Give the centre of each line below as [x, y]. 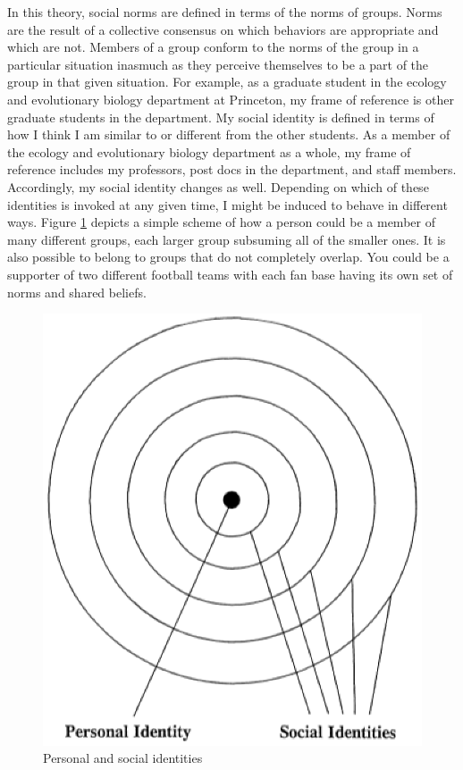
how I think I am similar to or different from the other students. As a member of [229, 134]
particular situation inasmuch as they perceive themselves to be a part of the [218, 64]
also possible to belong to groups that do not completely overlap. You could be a [228, 257]
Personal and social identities [123, 758]
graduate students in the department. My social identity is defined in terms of [221, 117]
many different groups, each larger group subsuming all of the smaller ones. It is [227, 239]
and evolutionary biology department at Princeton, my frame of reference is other [231, 99]
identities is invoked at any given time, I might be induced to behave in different [227, 204]
